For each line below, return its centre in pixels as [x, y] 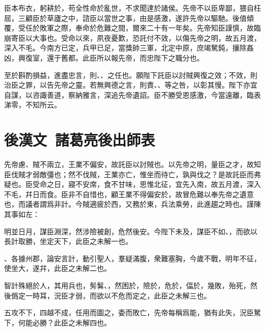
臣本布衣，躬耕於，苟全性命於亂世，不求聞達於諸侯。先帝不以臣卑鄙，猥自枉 [132, 8]
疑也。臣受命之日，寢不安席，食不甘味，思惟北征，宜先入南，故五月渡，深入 [132, 184]
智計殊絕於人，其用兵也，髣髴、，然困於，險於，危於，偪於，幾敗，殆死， [127, 285]
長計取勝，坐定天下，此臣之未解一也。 [68, 241]
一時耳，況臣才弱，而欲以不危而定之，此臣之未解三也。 [118, 295]
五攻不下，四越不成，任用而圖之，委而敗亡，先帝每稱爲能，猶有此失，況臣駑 [132, 312]
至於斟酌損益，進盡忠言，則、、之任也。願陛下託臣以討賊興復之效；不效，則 [131, 75]
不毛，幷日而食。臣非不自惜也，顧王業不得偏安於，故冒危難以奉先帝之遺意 [129, 194]
